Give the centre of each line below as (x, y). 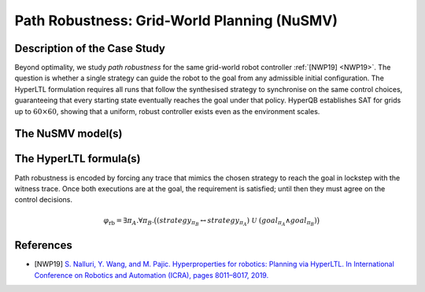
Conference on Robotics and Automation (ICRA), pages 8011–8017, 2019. (152, 275)
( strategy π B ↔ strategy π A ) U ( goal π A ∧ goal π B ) (237, 222)
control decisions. (43, 200)
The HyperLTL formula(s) (78, 159)
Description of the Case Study (90, 48)
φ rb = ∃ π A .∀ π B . (129, 221)
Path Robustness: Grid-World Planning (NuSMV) (176, 20)
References (43, 245)
